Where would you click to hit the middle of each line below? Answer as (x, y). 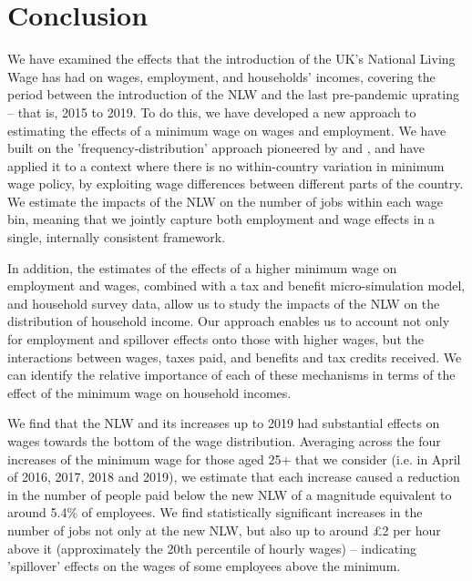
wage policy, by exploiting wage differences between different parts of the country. (236, 183)
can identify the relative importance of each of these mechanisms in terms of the (231, 375)
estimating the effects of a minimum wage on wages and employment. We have (227, 130)
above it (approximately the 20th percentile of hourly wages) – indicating (212, 548)
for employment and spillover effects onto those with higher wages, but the (215, 339)
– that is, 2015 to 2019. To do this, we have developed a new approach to (212, 112)
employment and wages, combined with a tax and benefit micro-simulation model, (236, 285)
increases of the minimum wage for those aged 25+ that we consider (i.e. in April (234, 459)
